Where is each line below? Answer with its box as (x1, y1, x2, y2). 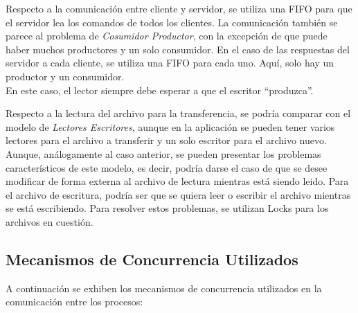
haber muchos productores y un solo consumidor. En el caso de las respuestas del (6, 42, 350, 56)
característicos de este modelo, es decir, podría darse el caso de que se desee (6, 160, 328, 175)
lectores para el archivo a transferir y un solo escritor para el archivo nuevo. (6, 133, 327, 147)
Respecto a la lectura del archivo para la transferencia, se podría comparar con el (6, 106, 351, 120)
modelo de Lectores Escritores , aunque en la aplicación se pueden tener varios (6, 119, 335, 134)
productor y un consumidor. (6, 69, 125, 83)
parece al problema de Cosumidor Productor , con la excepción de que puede (6, 28, 328, 43)
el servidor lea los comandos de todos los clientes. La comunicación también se (6, 15, 338, 29)
